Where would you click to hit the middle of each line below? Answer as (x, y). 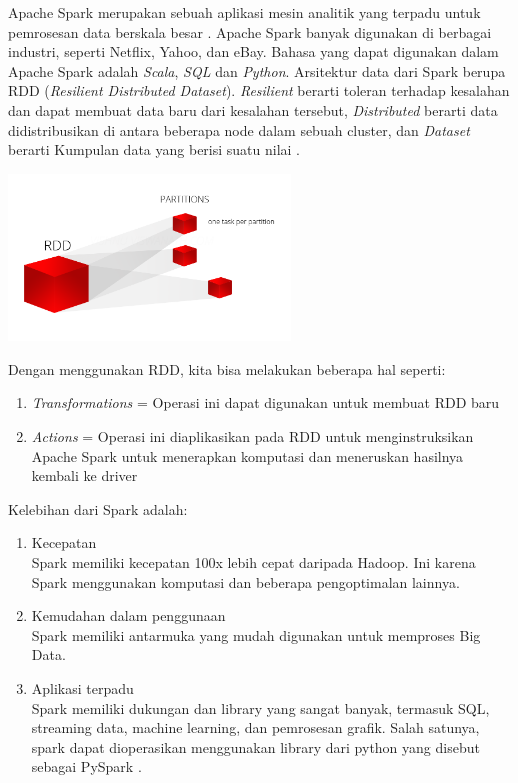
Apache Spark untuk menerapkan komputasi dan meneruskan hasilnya (247, 455)
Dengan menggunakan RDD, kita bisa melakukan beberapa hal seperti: (227, 368)
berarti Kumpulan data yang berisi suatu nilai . (154, 149)
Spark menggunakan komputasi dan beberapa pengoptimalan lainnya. (245, 581)
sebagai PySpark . (86, 766)
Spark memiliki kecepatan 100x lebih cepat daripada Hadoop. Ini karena (253, 561)
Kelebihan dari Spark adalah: (98, 508)
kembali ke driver (84, 475)
